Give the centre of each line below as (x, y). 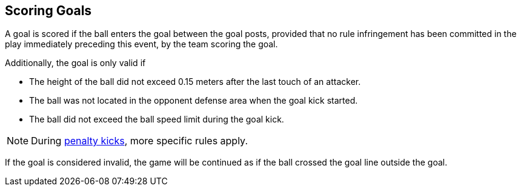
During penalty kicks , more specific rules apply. (140, 141)
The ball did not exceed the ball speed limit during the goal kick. (157, 119)
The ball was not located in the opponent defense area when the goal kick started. (194, 101)
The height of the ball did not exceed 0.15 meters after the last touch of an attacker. (195, 82)
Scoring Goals (48, 11)
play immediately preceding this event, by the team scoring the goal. (141, 44)
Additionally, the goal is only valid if (75, 63)
